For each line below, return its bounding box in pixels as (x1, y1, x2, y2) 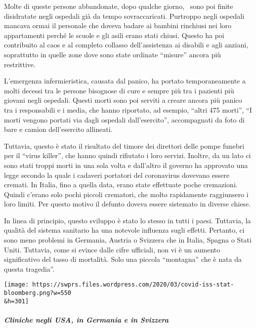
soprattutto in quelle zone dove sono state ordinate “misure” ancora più (4, 49, 221, 59)
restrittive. (4, 59, 36, 69)
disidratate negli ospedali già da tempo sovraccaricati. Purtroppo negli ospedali (4, 10, 245, 21)
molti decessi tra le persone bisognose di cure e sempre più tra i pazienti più (4, 85, 234, 95)
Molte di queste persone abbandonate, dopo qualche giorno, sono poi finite (4, 1, 233, 11)
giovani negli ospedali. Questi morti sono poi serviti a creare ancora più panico (4, 95, 242, 105)
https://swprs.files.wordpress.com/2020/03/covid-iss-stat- (32, 281, 234, 288)
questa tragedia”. (4, 263, 55, 274)
